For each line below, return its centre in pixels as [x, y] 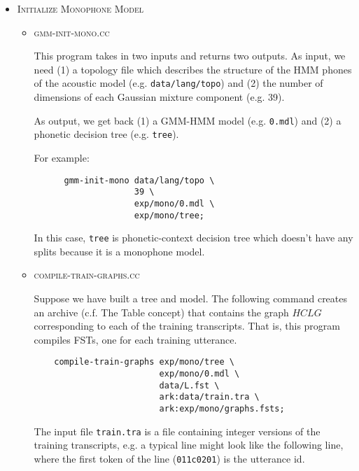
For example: [62, 157]
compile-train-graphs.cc [87, 275]
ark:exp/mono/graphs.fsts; [222, 409]
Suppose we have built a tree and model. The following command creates [191, 298]
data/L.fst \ [189, 385]
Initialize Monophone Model [80, 8]
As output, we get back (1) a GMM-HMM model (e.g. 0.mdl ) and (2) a [188, 120]
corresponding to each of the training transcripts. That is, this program [187, 326]
